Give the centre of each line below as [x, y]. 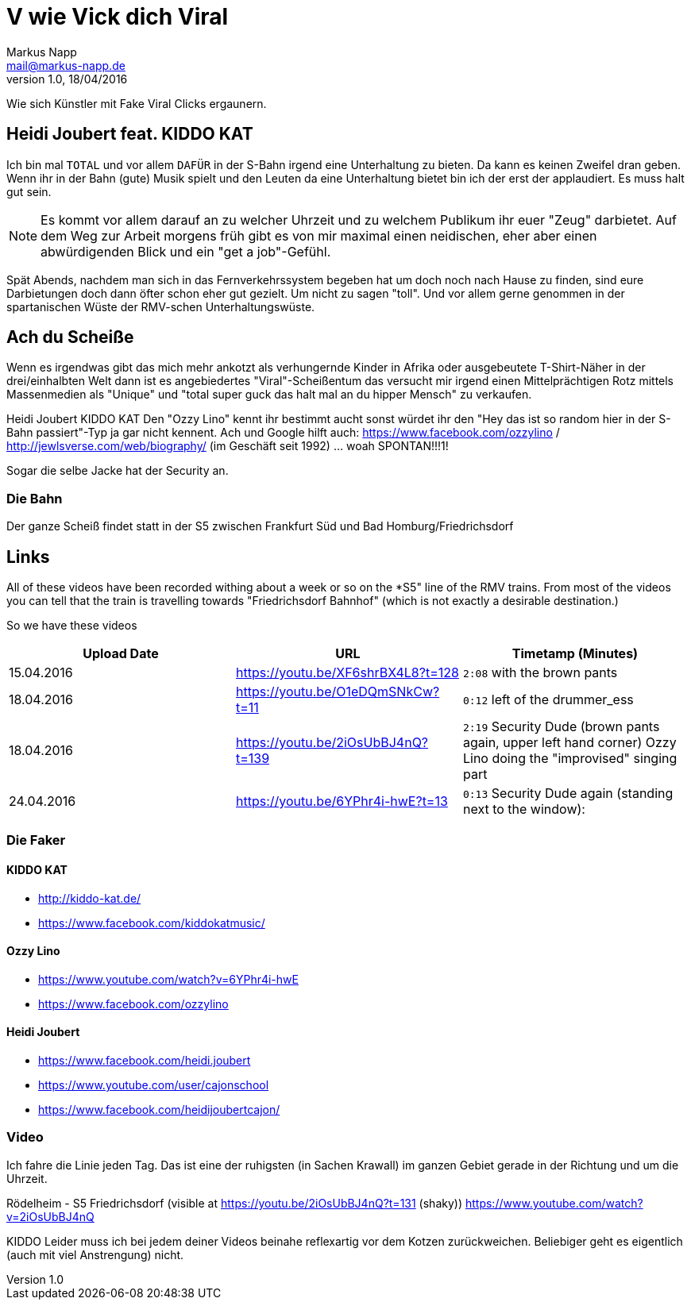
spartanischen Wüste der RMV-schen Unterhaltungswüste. [161, 306]
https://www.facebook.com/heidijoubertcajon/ [159, 1110]
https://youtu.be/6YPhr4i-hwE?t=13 [342, 801]
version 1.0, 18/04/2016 [67, 79]
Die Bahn [35, 498]
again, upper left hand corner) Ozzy [569, 743]
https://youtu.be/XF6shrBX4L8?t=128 [347, 673]
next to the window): [524, 809]
